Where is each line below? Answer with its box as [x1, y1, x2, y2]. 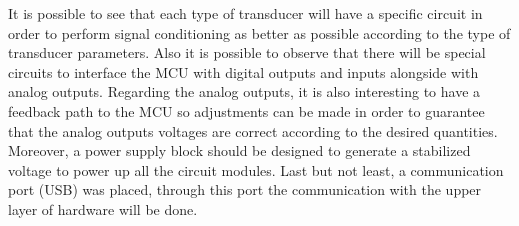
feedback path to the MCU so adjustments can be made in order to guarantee [8, 100, 485, 121]
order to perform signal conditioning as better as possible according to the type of [8, 22, 511, 43]
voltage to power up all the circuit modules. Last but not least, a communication [8, 159, 504, 180]
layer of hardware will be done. [8, 198, 198, 219]
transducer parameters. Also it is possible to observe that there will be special [8, 42, 486, 63]
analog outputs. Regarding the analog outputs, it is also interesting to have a [8, 81, 481, 102]
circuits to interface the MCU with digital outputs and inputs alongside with [8, 61, 479, 82]
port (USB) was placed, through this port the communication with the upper [8, 179, 482, 200]
